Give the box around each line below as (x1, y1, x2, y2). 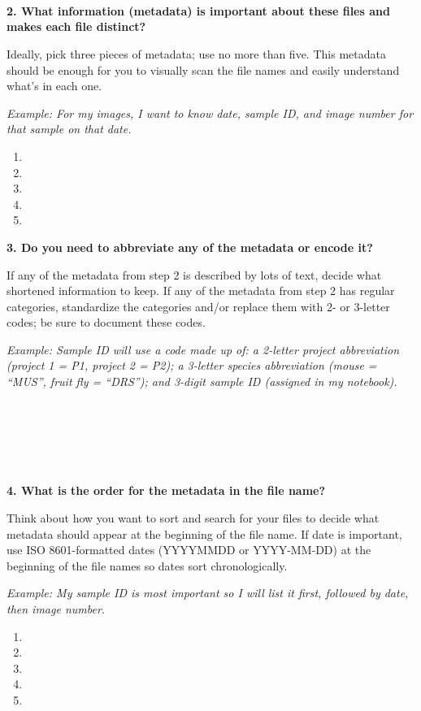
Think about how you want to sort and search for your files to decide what (7, 509, 380, 527)
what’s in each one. (7, 77, 102, 94)
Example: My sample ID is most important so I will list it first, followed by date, (7, 584, 409, 601)
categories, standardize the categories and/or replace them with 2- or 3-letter (7, 297, 390, 314)
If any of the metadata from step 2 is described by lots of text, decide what (7, 266, 382, 283)
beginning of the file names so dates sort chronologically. (7, 557, 288, 574)
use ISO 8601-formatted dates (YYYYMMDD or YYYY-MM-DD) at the (7, 541, 371, 558)
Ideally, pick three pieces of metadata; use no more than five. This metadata (7, 45, 386, 62)
